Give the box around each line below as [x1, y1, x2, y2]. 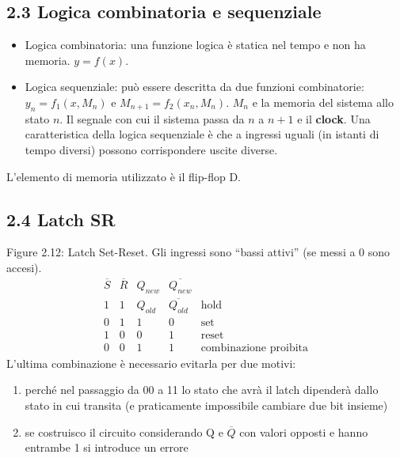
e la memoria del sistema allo [252, 93, 394, 110]
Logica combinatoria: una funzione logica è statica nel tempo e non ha [25, 36, 366, 53]
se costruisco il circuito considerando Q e [25, 423, 223, 440]
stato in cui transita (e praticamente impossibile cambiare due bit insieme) [25, 396, 388, 413]
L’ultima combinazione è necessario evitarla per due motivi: [6, 354, 296, 371]
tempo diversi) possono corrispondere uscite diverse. [25, 141, 278, 157]
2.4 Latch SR [6, 206, 116, 231]
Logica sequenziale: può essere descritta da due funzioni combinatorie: [25, 78, 364, 95]
